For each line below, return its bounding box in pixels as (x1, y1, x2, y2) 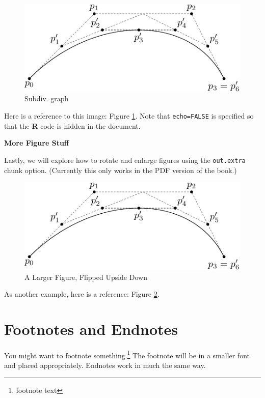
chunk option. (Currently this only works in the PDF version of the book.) (4, 164, 237, 175)
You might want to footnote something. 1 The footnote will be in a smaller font (4, 348, 250, 360)
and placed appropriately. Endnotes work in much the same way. (4, 360, 206, 371)
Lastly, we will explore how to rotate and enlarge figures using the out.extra (4, 154, 246, 165)
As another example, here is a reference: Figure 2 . (4, 289, 160, 299)
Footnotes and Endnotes (4, 318, 178, 339)
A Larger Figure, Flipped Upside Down (24, 271, 147, 282)
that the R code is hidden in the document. (4, 120, 141, 131)
